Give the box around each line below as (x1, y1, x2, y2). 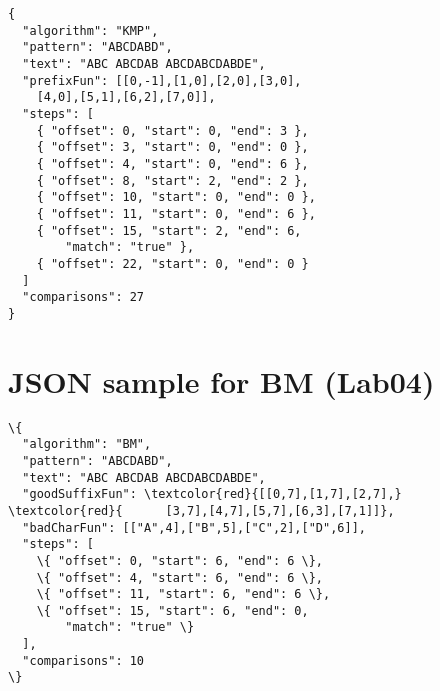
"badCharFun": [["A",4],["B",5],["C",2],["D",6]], (22, 520, 366, 535)
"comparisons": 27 (22, 290, 145, 305)
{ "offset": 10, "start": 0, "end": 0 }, (36, 190, 316, 205)
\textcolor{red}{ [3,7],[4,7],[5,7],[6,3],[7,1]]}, (8, 503, 395, 518)
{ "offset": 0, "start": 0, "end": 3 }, (36, 123, 309, 138)
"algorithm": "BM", (22, 437, 152, 452)
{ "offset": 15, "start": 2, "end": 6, (36, 223, 302, 238)
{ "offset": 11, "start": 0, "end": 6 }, (36, 206, 316, 221)
